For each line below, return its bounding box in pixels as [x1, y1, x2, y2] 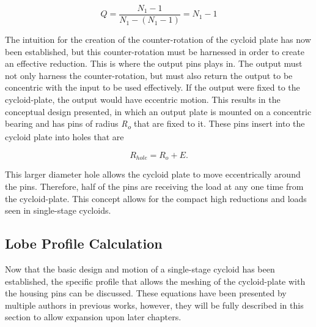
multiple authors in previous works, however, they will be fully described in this [5, 298, 304, 311]
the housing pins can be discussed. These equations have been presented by [5, 287, 287, 299]
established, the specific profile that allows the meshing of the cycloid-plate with [5, 274, 306, 287]
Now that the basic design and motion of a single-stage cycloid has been [5, 262, 275, 275]
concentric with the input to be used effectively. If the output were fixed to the [5, 81, 300, 94]
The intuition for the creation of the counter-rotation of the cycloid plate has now [5, 33, 311, 46]
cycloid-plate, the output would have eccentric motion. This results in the [5, 93, 281, 106]
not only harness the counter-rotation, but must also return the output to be [5, 69, 293, 81]
